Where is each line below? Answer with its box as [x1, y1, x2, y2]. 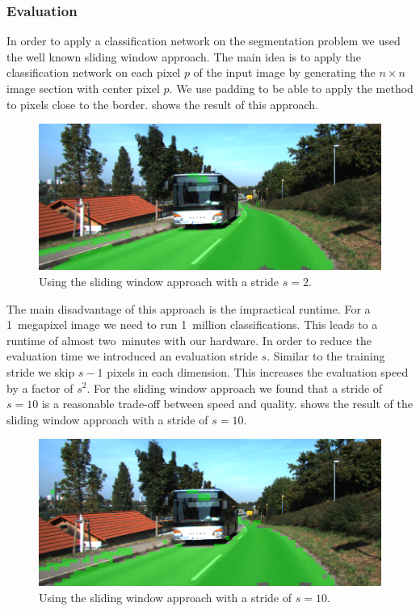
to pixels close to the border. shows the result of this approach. [6, 95, 318, 112]
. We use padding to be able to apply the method [169, 80, 414, 96]
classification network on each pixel [6, 64, 181, 81]
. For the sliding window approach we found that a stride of [86, 379, 383, 396]
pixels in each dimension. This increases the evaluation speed [107, 363, 409, 380]
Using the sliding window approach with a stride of [39, 588, 292, 605]
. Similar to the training [267, 348, 385, 364]
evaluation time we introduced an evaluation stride [6, 348, 258, 364]
